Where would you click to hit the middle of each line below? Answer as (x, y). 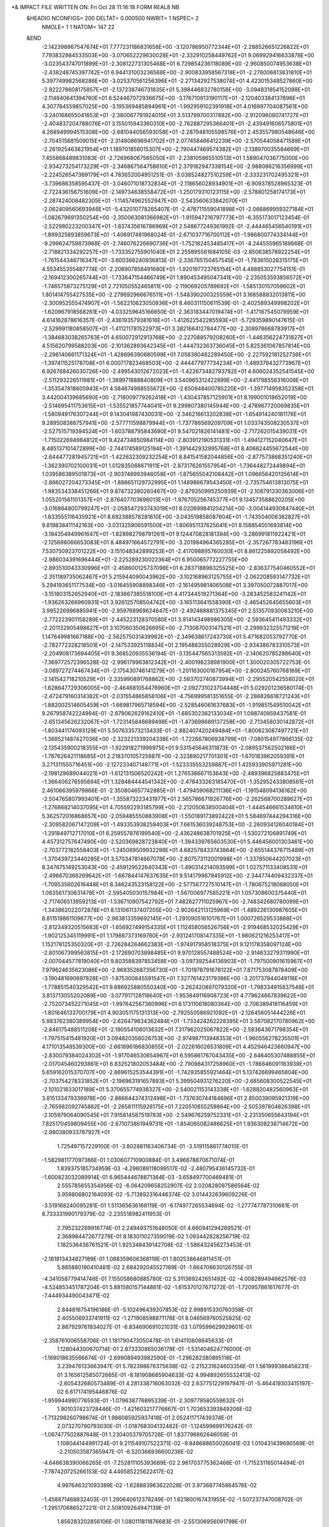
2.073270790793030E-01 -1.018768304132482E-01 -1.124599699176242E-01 (154, 1426)
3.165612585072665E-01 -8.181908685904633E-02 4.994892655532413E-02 (162, 1375)
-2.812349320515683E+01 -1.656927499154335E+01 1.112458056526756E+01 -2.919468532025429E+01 (175, 927)
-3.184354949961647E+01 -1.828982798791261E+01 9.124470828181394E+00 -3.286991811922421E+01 (174, 534)
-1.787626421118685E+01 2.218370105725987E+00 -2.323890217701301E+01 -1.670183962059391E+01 (173, 756)
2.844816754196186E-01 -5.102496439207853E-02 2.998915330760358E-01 (155, 1310)
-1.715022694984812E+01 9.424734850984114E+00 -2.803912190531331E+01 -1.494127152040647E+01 (174, 440)
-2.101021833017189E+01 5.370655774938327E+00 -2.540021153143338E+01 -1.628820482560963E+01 (175, 1090)
